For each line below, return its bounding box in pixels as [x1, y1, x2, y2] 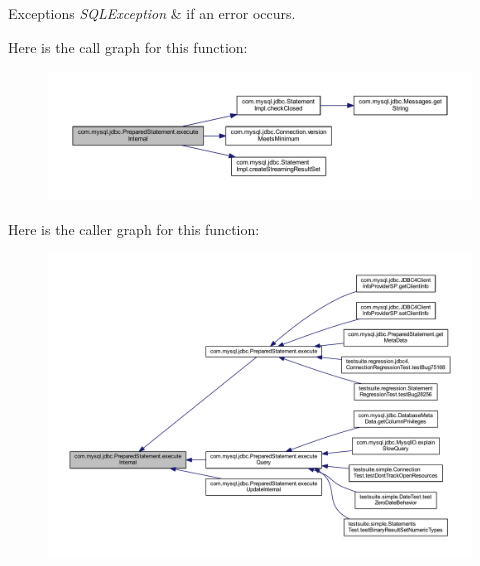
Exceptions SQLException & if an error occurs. [8, 3, 296, 23]
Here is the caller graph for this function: [8, 218, 260, 239]
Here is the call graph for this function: [8, 36, 248, 57]
